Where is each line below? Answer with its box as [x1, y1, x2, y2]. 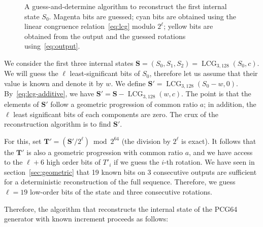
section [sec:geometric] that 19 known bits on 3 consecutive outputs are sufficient [4, 166, 257, 177]
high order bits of [46, 157, 101, 167]
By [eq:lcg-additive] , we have [4, 88, 94, 99]
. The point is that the [181, 88, 251, 99]
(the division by [121, 135, 171, 146]
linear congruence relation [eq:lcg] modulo [24, 21, 155, 31]
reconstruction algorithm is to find [4, 119, 111, 129]
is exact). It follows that [181, 135, 256, 146]
